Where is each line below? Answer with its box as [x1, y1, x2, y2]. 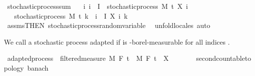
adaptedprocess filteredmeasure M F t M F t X [7, 53, 169, 63]
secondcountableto [196, 53, 251, 63]
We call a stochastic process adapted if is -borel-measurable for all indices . [4, 36, 230, 47]
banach [27, 62, 49, 73]
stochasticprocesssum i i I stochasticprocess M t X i [7, 1, 188, 11]
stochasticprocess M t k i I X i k [14, 10, 128, 21]
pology [4, 62, 24, 73]
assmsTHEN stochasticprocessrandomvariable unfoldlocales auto [7, 20, 210, 30]
